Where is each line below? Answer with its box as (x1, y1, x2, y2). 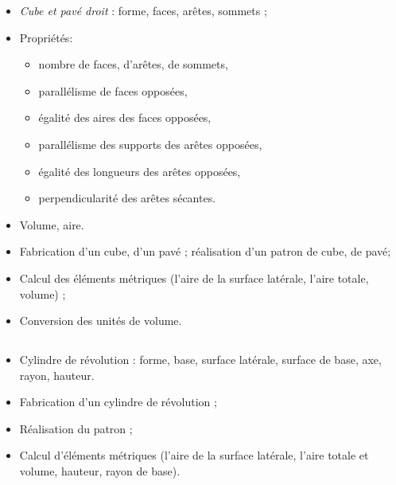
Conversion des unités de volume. (19, 312, 182, 329)
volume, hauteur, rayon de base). (19, 463, 181, 479)
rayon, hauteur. (19, 366, 95, 383)
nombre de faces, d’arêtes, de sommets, (38, 56, 228, 72)
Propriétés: (19, 29, 73, 45)
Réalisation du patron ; (19, 420, 133, 436)
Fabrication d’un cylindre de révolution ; (19, 393, 217, 410)
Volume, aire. (19, 216, 84, 233)
